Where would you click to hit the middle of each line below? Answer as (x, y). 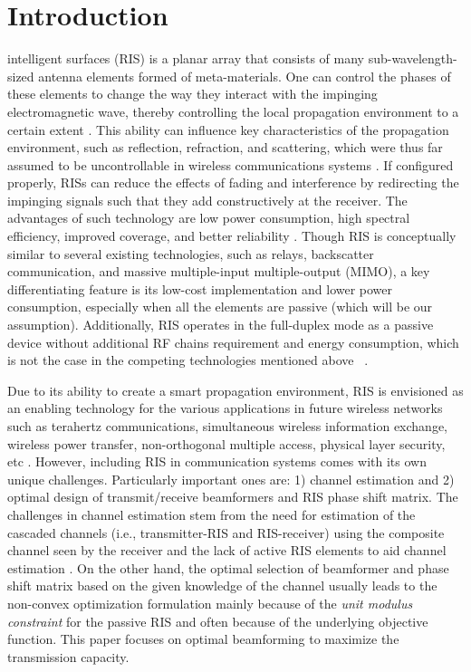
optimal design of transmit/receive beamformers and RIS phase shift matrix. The (233, 497)
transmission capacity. (68, 656)
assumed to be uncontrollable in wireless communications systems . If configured (231, 164)
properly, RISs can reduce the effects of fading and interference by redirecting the (233, 182)
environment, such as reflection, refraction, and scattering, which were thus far (225, 147)
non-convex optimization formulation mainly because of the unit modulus (210, 603)
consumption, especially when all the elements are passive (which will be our (220, 307)
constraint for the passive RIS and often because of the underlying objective (218, 621)
